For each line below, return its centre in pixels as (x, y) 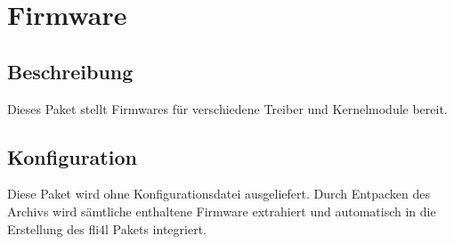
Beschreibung (70, 71)
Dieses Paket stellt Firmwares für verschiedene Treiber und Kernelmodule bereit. (227, 108)
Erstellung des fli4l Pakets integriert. (107, 228)
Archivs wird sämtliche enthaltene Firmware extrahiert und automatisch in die (222, 211)
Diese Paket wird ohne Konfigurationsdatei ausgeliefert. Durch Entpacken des (219, 194)
